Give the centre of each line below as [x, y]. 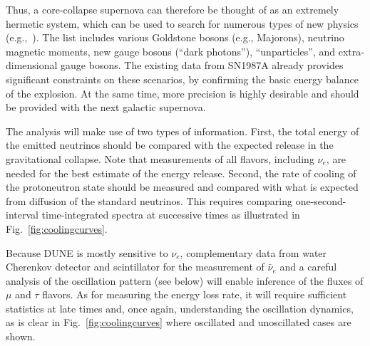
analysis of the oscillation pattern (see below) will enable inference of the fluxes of [185, 280]
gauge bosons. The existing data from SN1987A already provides [202, 65]
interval [22, 215]
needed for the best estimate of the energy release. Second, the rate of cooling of [181, 173]
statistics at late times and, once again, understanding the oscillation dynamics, [180, 308]
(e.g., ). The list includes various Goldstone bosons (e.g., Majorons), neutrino [175, 37]
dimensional [32, 65]
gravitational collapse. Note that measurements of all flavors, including [160, 158]
